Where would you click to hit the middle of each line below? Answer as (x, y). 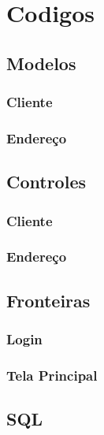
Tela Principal (52, 375)
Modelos (41, 63)
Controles (46, 182)
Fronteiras (48, 300)
